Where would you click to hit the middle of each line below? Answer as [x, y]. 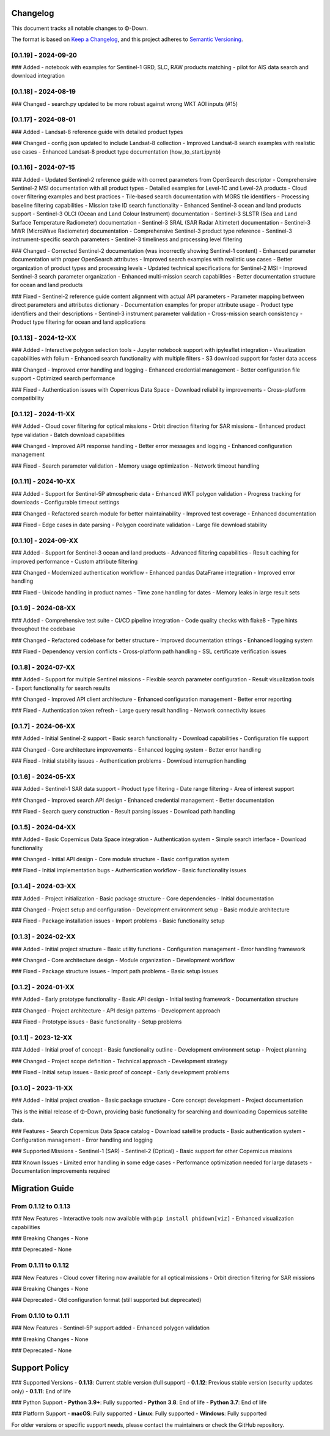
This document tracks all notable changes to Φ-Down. [80, 28]
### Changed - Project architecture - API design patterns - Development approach [116, 1011]
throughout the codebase [43, 629]
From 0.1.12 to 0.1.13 [41, 1206]
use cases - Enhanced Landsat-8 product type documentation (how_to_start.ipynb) [116, 151]
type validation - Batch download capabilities [68, 435]
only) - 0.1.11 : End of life [41, 1391]
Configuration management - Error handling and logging [82, 1140]
